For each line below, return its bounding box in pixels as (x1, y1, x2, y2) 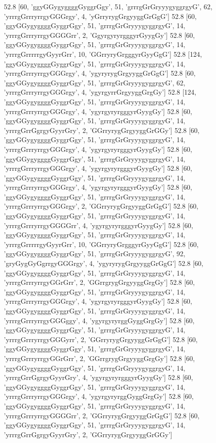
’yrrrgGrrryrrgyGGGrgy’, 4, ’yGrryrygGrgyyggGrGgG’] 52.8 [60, (4, 11, 197, 21)
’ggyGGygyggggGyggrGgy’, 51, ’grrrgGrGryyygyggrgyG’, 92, (4, 248, 185, 259)
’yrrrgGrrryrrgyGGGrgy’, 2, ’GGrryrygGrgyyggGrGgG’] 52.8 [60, (4, 201, 199, 211)
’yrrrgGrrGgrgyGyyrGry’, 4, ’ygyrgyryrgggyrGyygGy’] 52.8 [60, (4, 372, 193, 382)
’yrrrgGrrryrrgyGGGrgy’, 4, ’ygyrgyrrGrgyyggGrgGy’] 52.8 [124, (4, 87, 197, 97)
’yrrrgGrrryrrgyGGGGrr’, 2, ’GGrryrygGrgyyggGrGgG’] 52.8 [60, (4, 410, 200, 420)
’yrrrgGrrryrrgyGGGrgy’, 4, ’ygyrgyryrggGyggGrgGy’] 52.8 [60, (4, 391, 194, 401)
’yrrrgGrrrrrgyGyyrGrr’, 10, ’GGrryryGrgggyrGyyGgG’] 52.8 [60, (4, 239, 199, 249)
